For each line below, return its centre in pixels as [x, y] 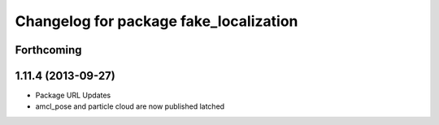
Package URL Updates [73, 95]
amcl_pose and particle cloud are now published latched [130, 106]
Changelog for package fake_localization [156, 21]
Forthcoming [48, 50]
